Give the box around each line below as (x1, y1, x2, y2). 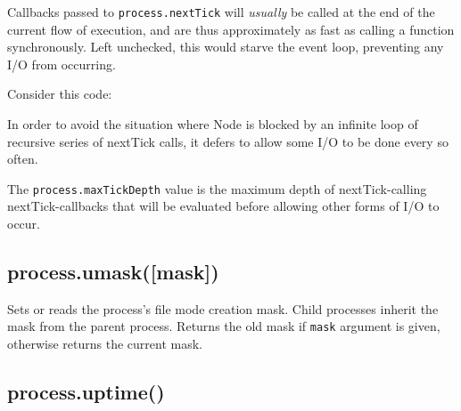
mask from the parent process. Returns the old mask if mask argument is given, (7, 317, 440, 335)
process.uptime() (7, 378, 165, 406)
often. (7, 149, 38, 168)
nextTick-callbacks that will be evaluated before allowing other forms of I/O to (7, 197, 440, 215)
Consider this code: (7, 85, 112, 103)
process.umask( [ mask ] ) (7, 258, 219, 286)
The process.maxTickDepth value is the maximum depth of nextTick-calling (7, 179, 427, 197)
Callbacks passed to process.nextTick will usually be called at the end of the (7, 3, 435, 20)
